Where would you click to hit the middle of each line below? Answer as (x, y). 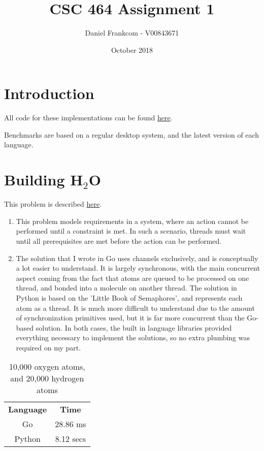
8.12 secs (71, 439)
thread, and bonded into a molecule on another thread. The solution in (126, 288)
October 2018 (132, 50)
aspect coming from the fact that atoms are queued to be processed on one (133, 278)
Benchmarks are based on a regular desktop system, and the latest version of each (132, 134)
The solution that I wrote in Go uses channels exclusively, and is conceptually (137, 258)
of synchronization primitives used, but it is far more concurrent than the (130, 318)
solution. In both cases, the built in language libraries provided (134, 327)
